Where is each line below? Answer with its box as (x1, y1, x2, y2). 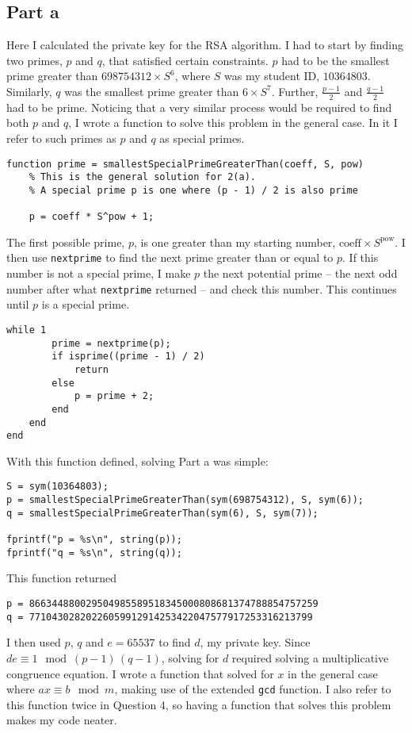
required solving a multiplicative (231, 649, 389, 666)
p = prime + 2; (74, 390, 154, 402)
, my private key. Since (200, 634, 311, 650)
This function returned (6, 570, 117, 586)
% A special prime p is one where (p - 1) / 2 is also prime (29, 184, 358, 196)
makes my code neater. (6, 712, 117, 728)
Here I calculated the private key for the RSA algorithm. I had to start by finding (6, 36, 403, 53)
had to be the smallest (281, 52, 390, 68)
